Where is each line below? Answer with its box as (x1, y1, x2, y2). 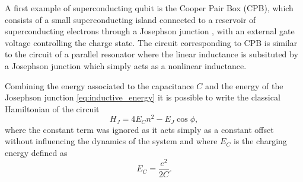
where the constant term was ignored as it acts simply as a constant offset (5, 123, 274, 135)
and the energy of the (205, 79, 283, 92)
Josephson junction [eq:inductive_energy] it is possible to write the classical (5, 91, 280, 103)
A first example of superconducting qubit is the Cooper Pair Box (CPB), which (5, 2, 294, 14)
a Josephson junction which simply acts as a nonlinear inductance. (5, 59, 247, 71)
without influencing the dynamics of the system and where (5, 135, 218, 147)
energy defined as (5, 147, 68, 159)
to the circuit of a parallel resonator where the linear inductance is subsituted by (5, 48, 298, 60)
